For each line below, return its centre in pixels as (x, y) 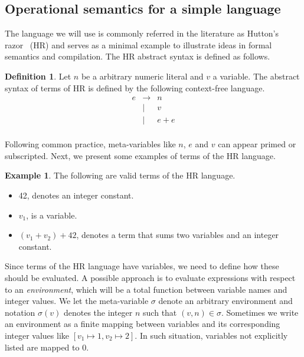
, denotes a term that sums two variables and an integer (178, 235)
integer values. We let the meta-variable (77, 301)
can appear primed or (257, 144)
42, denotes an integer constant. (76, 195)
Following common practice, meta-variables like (90, 144)
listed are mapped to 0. (47, 347)
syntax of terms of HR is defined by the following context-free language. (135, 87)
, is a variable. (52, 215)
